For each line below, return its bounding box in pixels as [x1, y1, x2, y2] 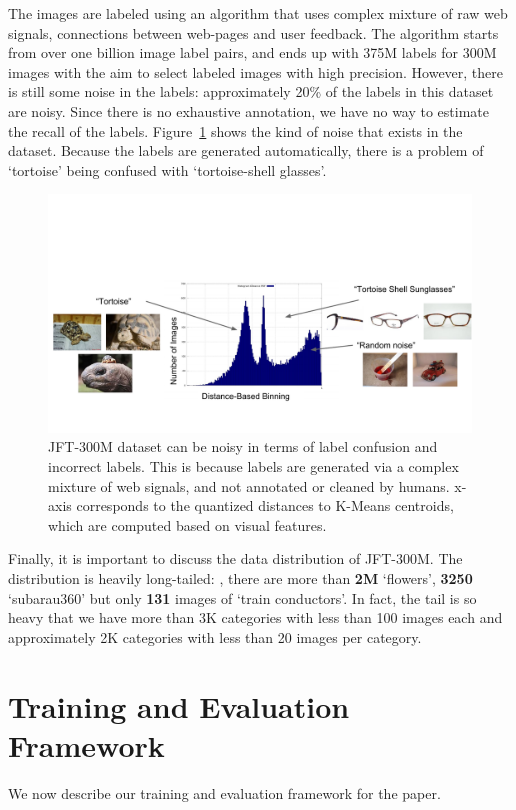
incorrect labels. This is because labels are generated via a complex [48, 456, 459, 477]
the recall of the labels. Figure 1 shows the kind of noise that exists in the [8, 120, 463, 141]
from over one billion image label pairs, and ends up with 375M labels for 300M [8, 42, 497, 63]
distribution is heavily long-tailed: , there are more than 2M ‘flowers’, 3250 [8, 568, 473, 588]
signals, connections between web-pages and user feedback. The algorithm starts [8, 22, 499, 43]
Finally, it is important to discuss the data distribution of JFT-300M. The [8, 548, 463, 569]
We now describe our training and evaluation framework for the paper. [8, 782, 441, 803]
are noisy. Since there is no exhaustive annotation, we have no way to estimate [8, 100, 490, 121]
